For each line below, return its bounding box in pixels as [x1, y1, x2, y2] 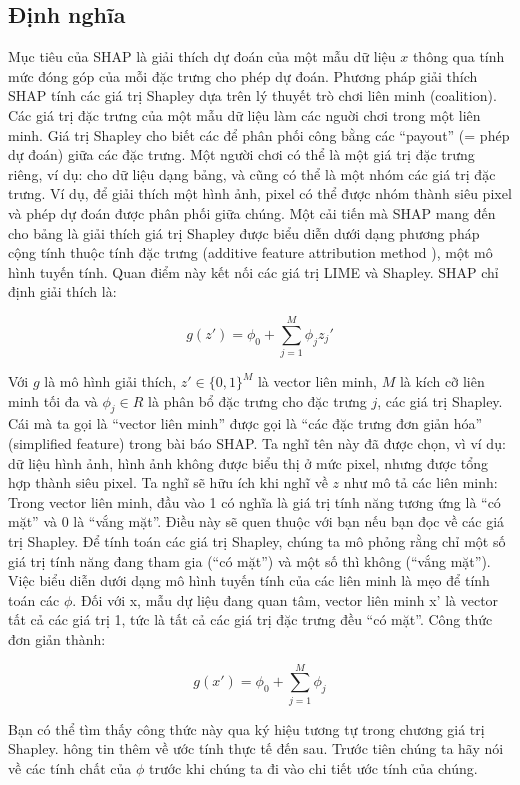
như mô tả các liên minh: [343, 472, 498, 493]
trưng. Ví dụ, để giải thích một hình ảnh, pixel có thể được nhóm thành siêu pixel [8, 183, 512, 204]
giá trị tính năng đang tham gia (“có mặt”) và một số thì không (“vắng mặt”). [8, 550, 491, 571]
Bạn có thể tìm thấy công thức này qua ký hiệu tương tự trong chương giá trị [8, 718, 485, 739]
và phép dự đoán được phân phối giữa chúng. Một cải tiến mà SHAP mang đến [8, 202, 496, 223]
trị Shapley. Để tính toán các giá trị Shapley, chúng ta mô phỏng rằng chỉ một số [8, 531, 506, 551]
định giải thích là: [8, 281, 117, 302]
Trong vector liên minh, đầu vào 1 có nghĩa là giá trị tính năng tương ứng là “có [8, 491, 501, 512]
